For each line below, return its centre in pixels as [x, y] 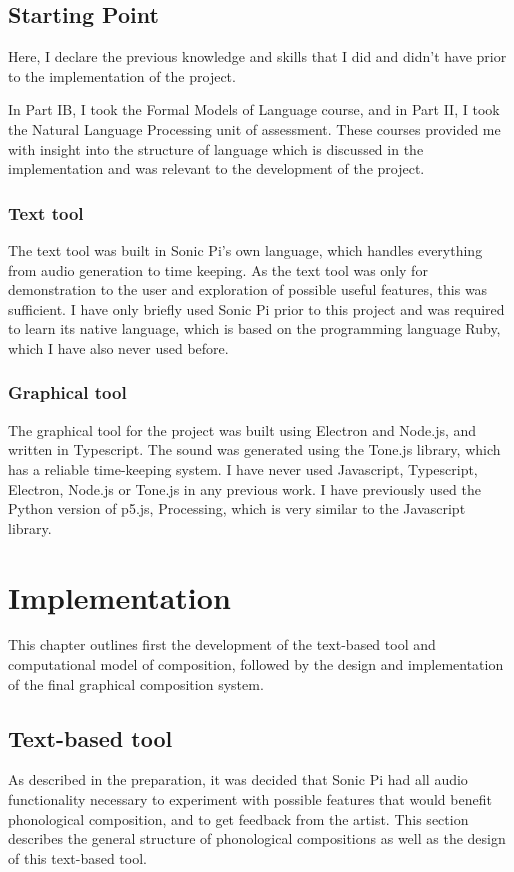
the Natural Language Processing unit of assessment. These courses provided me [254, 128]
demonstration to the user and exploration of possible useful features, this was [248, 289]
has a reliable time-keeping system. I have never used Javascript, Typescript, [243, 468]
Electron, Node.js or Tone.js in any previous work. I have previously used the [244, 488]
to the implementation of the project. [122, 75]
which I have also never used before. [118, 347]
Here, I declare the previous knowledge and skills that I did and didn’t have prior [257, 56]
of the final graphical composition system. [136, 683]
